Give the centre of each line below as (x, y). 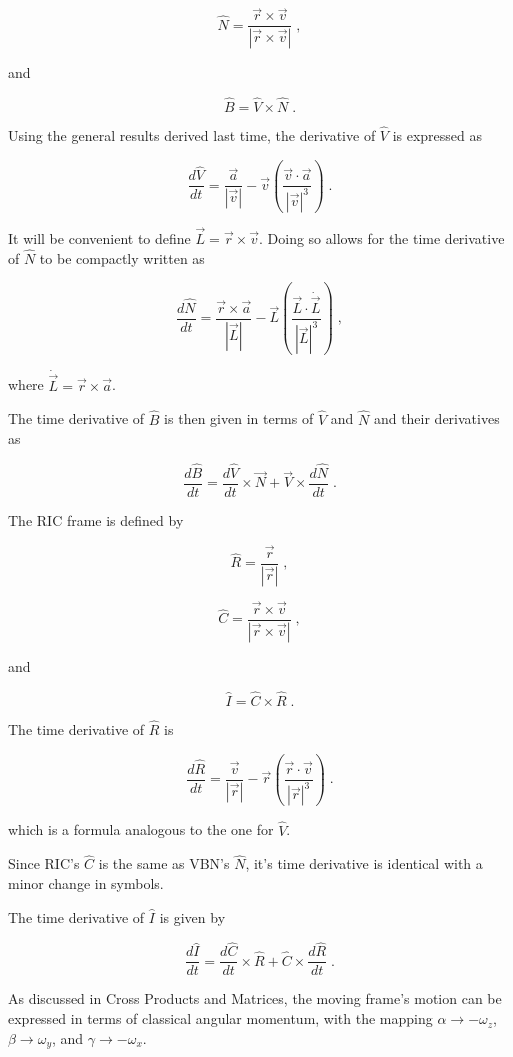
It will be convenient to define (99, 237)
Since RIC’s (44, 863)
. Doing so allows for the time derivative (382, 237)
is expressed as (437, 135)
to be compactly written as (122, 257)
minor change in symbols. (86, 883)
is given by (192, 916)
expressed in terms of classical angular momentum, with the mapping (220, 1018)
